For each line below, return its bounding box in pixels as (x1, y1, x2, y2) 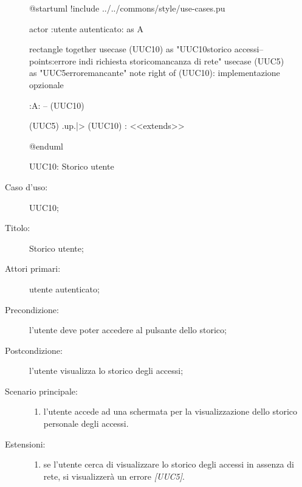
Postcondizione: (5, 344, 63, 356)
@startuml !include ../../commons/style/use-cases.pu (29, 2, 225, 14)
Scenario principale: (5, 384, 78, 397)
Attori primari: (5, 262, 61, 275)
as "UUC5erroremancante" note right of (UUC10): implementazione (29, 66, 280, 79)
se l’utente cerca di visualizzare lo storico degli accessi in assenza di (43, 458, 294, 471)
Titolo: (5, 221, 30, 234)
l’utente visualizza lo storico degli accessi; (29, 364, 184, 377)
